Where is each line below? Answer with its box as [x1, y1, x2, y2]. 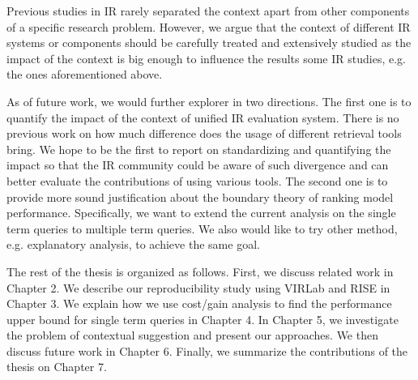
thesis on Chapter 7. [6, 358, 107, 375]
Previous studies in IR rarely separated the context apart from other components [6, 2, 410, 19]
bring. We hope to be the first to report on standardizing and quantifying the [6, 140, 391, 157]
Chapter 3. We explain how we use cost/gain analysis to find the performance [6, 295, 392, 312]
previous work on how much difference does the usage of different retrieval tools [6, 125, 402, 142]
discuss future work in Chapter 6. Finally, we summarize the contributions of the [6, 342, 408, 359]
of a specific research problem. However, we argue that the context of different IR [6, 18, 411, 35]
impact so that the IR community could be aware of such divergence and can [6, 156, 389, 173]
